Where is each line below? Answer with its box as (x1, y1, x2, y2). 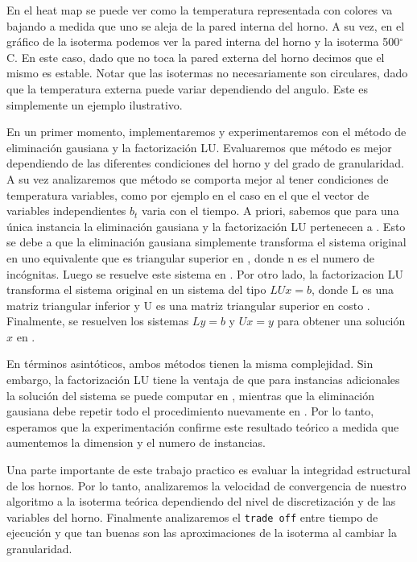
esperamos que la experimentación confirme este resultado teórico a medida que (6, 418, 399, 435)
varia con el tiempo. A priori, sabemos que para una (142, 202, 399, 219)
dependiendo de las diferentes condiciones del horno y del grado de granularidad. (6, 155, 404, 171)
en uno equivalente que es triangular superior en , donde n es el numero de (6, 249, 374, 266)
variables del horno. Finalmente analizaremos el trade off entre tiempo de (6, 508, 378, 525)
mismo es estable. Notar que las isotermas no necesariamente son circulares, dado (6, 64, 408, 81)
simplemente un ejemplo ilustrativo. (6, 96, 183, 113)
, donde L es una (311, 281, 394, 298)
